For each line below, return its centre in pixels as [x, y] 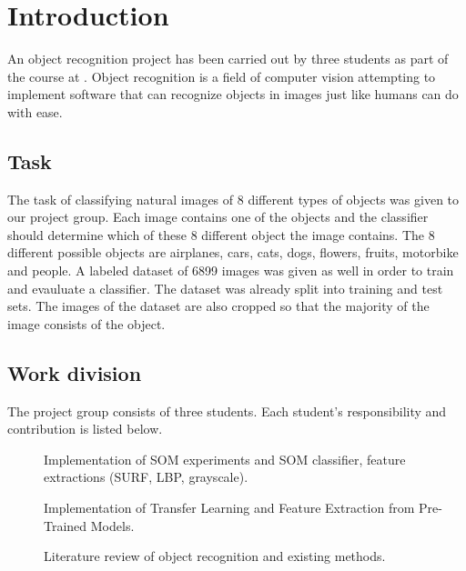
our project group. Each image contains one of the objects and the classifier [218, 217]
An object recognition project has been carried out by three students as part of [228, 59]
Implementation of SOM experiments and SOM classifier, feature [225, 459]
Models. [112, 525]
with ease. [35, 111]
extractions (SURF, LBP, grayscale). [146, 477]
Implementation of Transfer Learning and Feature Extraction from [229, 508]
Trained [66, 525]
